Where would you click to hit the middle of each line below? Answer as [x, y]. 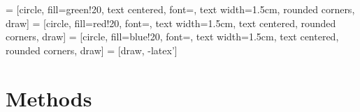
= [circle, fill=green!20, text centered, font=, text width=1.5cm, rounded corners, [180, 9]
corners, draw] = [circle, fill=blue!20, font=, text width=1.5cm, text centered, [172, 37]
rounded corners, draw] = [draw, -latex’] [92, 50]
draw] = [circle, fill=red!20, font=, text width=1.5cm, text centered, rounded [171, 23]
